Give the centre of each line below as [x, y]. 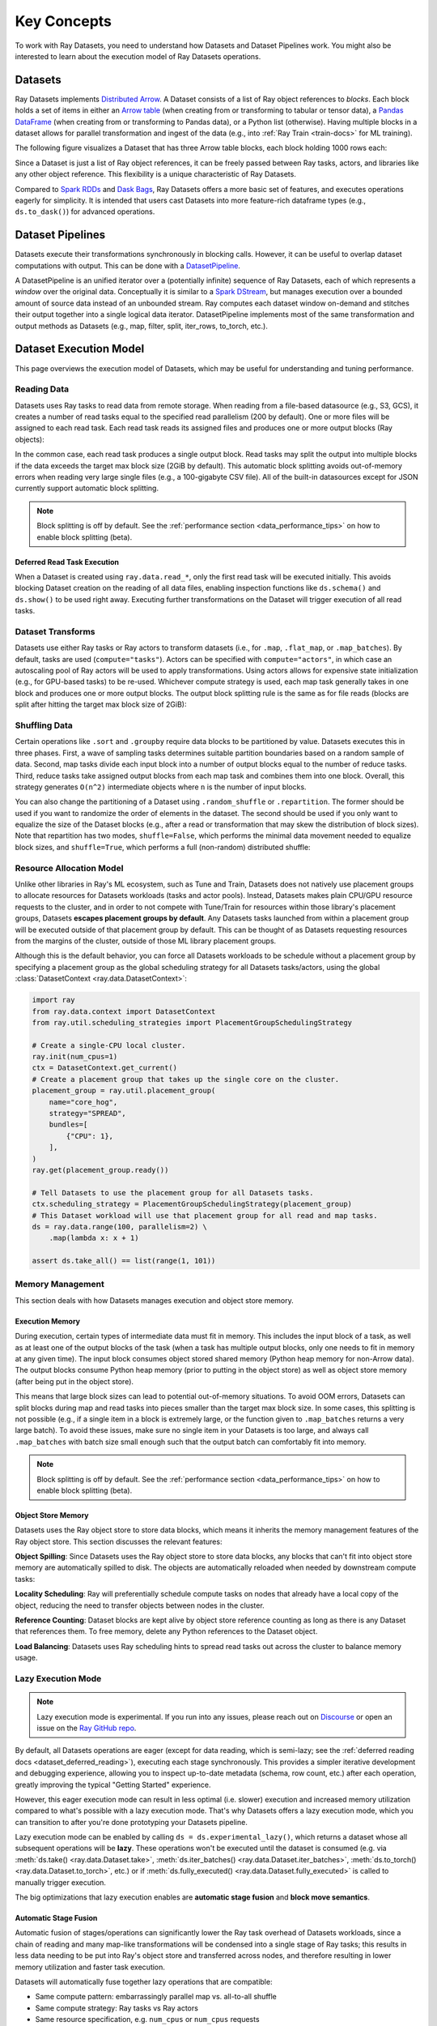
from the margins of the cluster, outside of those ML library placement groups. [146, 941]
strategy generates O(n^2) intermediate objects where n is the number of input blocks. [161, 787]
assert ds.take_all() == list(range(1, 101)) [124, 1261]
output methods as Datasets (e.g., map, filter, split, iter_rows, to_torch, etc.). [142, 326]
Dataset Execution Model [80, 349]
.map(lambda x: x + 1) [94, 1238]
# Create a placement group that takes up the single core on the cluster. [186, 1079]
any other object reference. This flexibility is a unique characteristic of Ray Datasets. [156, 174]
